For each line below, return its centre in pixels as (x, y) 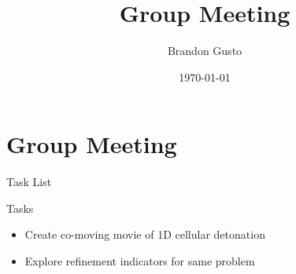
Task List (29, 182)
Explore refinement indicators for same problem (140, 261)
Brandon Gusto (205, 51)
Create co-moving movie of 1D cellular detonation (145, 234)
